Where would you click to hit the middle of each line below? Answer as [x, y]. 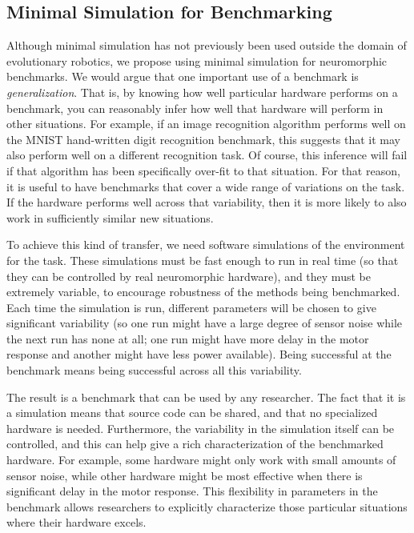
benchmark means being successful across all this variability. [154, 370]
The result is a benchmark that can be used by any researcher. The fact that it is [206, 397]
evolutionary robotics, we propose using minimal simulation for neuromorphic [197, 60]
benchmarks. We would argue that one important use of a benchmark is [183, 76]
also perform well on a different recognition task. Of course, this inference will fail [207, 155]
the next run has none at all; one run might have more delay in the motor [188, 338]
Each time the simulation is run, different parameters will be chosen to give [191, 307]
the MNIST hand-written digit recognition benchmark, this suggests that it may [204, 139]
